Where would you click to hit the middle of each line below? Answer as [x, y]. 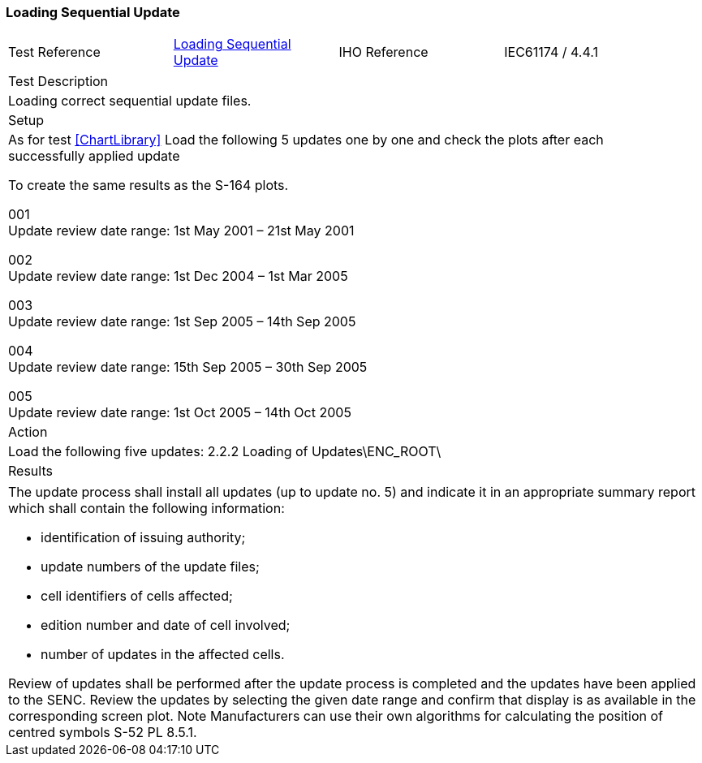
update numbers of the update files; [150, 567]
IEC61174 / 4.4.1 [551, 52]
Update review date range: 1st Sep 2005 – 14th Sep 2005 [182, 322]
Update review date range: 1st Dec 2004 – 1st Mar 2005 [178, 276]
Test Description [58, 82]
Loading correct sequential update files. [130, 101]
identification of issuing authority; [143, 538]
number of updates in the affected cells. [163, 655]
